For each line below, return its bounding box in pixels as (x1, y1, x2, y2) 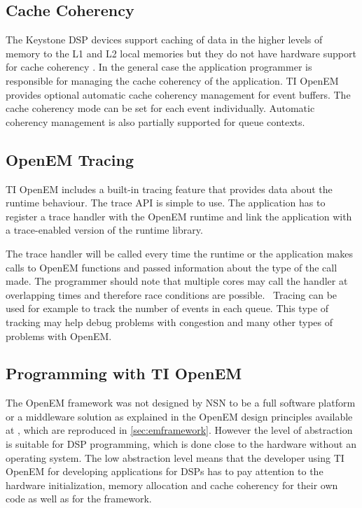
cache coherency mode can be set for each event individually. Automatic (6, 101, 315, 115)
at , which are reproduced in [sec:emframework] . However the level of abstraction (6, 423, 353, 437)
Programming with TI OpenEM (6, 362, 242, 384)
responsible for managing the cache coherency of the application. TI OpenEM (6, 73, 339, 87)
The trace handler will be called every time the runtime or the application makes (6, 246, 354, 260)
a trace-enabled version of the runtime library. (6, 223, 203, 237)
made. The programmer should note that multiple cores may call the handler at (6, 274, 348, 288)
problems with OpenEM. (6, 328, 112, 343)
